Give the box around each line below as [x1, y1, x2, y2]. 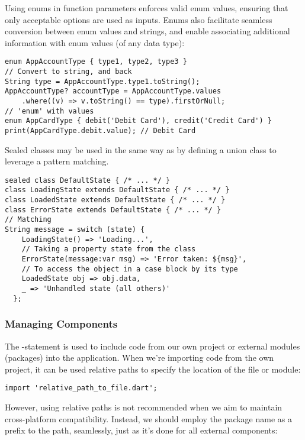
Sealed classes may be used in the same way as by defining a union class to [5, 143, 277, 156]
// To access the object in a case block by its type [21, 264, 238, 273]
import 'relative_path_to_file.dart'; [5, 384, 158, 393]
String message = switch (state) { [5, 225, 145, 234]
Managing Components [5, 316, 118, 331]
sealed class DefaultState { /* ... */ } [5, 176, 171, 185]
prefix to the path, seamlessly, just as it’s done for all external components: [5, 424, 278, 436]
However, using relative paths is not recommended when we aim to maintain [5, 401, 282, 413]
